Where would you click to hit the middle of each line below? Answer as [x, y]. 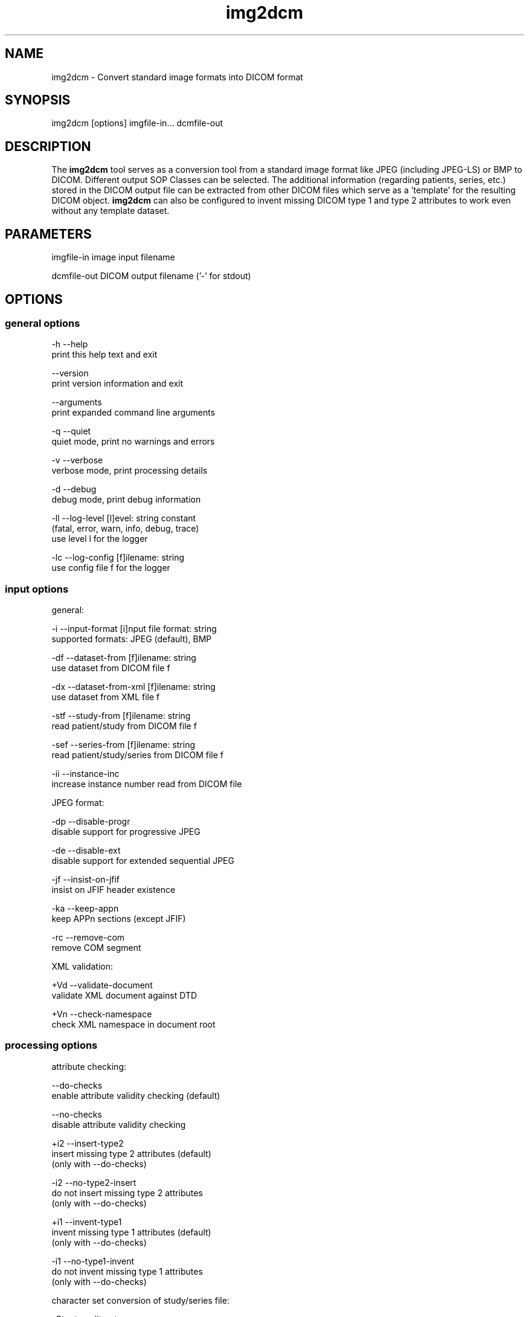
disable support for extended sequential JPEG [143, 861]
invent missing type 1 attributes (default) [131, 1232]
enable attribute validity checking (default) [136, 1095]
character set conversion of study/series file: [140, 1300]
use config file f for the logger [111, 568]
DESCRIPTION [48, 146]
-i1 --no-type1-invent [93, 1261]
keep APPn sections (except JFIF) [119, 919]
